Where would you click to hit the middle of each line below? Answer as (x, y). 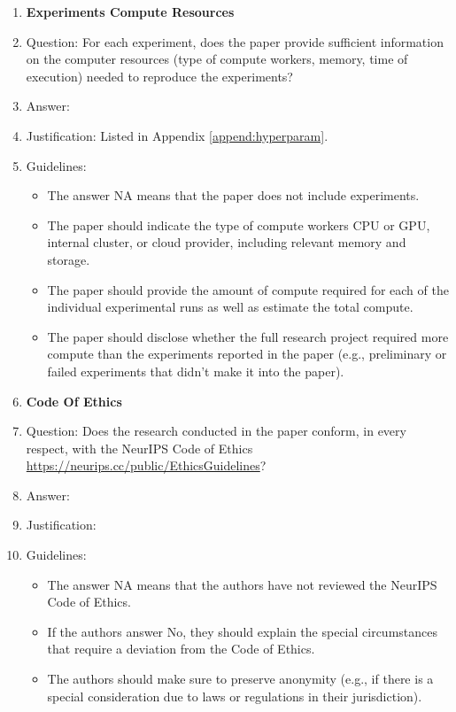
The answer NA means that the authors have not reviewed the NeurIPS (242, 584)
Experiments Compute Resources (130, 12)
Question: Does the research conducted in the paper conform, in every (216, 431)
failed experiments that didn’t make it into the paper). (196, 371)
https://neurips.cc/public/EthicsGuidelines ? (146, 465)
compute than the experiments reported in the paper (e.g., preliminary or (247, 354)
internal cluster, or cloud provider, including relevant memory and (227, 242)
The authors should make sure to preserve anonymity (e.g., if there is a (240, 679)
